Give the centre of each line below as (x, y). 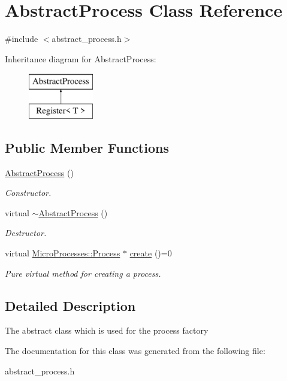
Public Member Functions (87, 147)
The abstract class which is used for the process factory (107, 330)
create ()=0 (151, 253)
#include (22, 39)
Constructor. (28, 193)
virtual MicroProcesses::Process (63, 253)
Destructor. (26, 233)
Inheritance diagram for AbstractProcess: (81, 58)
